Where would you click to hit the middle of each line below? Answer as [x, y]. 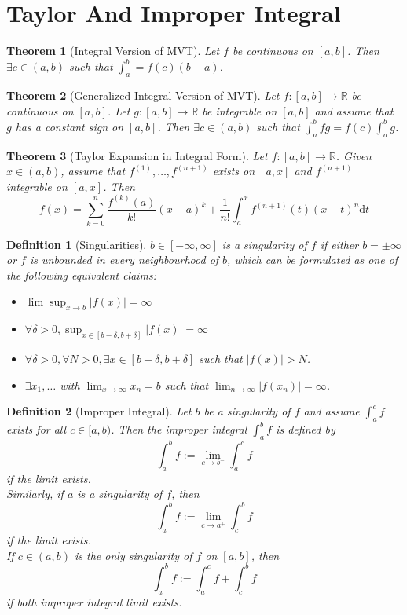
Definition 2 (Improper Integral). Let [99, 411]
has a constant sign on [70, 126]
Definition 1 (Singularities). [77, 244]
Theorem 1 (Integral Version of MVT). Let [113, 51]
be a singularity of [247, 411]
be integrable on [240, 110]
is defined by [306, 429]
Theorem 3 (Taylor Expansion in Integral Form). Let [137, 155]
